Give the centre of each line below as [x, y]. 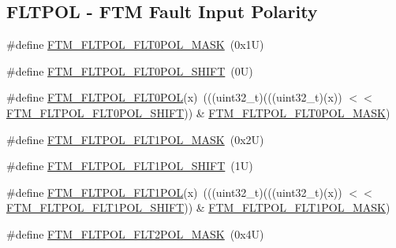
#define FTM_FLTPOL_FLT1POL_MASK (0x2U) [135, 139]
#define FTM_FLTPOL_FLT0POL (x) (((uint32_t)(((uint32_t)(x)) [174, 97]
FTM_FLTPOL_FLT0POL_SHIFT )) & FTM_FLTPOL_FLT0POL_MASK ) [198, 112]
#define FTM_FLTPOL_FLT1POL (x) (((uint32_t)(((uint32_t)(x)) [174, 192]
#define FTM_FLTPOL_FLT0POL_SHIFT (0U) [130, 70]
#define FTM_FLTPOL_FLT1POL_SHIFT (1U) [130, 166]
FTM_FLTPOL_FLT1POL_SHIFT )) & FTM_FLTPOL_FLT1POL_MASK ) [198, 207]
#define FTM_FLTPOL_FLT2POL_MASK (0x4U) [135, 233]
